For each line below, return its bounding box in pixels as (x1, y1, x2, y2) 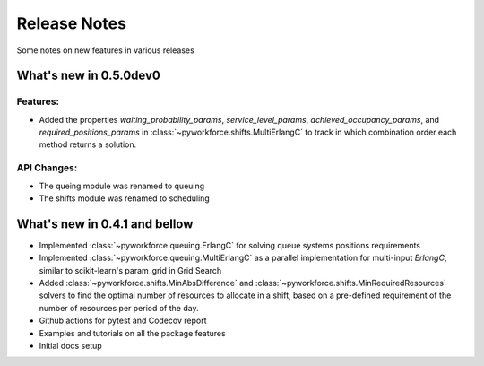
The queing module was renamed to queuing (39, 180, 205, 191)
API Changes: (16, 161, 78, 174)
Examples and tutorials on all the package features (39, 327, 226, 338)
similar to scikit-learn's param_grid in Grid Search (39, 265, 222, 275)
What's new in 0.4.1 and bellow (16, 216, 194, 231)
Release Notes (16, 13, 127, 33)
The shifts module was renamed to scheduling (39, 193, 210, 204)
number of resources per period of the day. (39, 302, 199, 313)
